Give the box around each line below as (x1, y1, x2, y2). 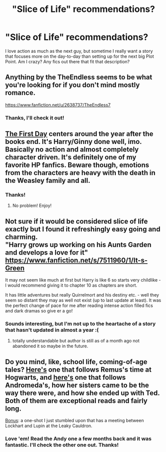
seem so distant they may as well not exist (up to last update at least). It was (5, 298, 162, 303)
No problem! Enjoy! (12, 203, 52, 209)
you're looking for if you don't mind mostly (5, 81, 140, 89)
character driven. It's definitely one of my (5, 153, 137, 161)
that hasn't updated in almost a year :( (5, 326, 99, 333)
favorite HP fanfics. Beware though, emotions (5, 161, 150, 169)
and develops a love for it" (5, 248, 88, 257)
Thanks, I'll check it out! (5, 114, 65, 121)
